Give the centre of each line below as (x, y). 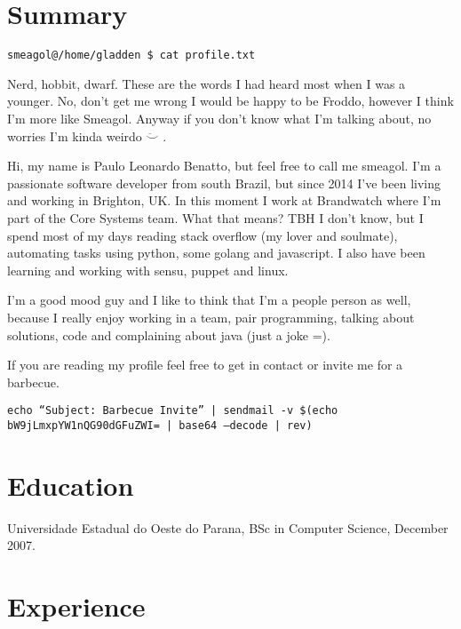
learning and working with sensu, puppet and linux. (148, 270)
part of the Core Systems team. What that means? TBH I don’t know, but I (215, 217)
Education (71, 485)
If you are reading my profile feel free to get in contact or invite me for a (205, 365)
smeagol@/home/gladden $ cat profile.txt (131, 56)
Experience (76, 606)
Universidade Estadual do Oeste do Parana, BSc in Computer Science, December (228, 527)
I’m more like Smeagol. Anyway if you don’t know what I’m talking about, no (219, 118)
